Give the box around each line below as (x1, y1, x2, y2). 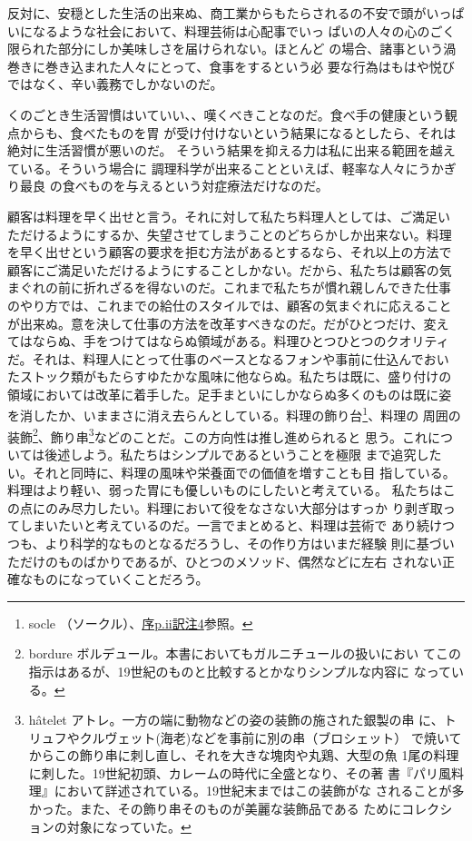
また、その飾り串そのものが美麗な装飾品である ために (79, 799, 402, 818)
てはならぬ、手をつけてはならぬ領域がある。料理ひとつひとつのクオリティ (7, 331, 449, 351)
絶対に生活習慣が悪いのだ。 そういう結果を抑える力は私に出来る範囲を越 (7, 141, 443, 160)
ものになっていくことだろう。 (32, 569, 209, 589)
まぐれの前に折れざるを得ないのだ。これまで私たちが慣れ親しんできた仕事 (7, 278, 451, 297)
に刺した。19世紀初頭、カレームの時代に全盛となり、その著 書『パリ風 (28, 763, 452, 782)
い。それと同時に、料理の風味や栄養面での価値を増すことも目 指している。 (7, 462, 456, 481)
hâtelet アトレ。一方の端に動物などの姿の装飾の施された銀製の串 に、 (28, 710, 444, 729)
